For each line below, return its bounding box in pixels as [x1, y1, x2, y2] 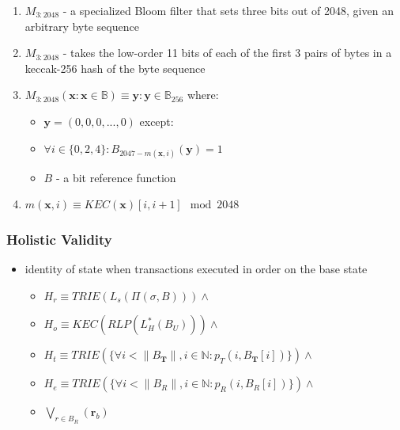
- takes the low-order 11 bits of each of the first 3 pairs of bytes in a [62, 44, 392, 61]
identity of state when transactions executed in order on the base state [25, 261, 368, 277]
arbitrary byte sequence [25, 17, 139, 34]
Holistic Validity [6, 229, 112, 249]
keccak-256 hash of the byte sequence [25, 59, 206, 76]
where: [187, 86, 219, 103]
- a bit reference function [55, 169, 176, 185]
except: [139, 112, 174, 129]
